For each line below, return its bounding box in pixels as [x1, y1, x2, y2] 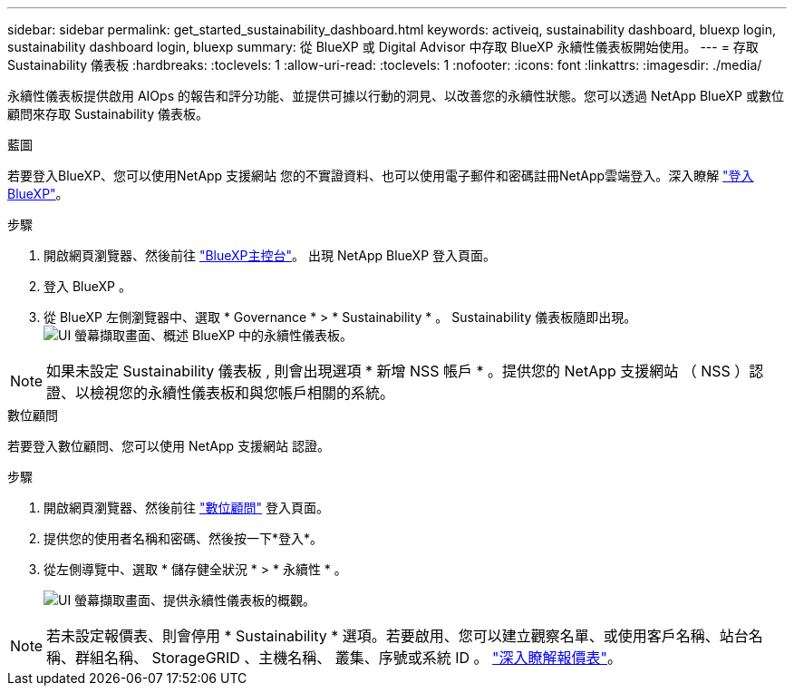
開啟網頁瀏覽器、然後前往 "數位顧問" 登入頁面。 [44, 500, 329, 515]
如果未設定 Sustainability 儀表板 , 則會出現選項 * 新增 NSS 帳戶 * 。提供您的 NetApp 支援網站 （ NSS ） [46, 362, 750, 380]
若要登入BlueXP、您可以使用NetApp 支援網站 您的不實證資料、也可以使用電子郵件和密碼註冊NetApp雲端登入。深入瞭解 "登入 [7, 168, 754, 183]
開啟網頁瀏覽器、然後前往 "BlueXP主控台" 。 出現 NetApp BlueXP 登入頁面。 [44, 248, 497, 263]
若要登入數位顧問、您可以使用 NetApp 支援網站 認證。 [7, 438, 330, 454]
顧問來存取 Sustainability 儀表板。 [7, 106, 209, 122]
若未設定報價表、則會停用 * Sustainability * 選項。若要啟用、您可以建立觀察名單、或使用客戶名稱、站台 [46, 627, 749, 645]
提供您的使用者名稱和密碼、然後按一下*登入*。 [44, 531, 324, 546]
